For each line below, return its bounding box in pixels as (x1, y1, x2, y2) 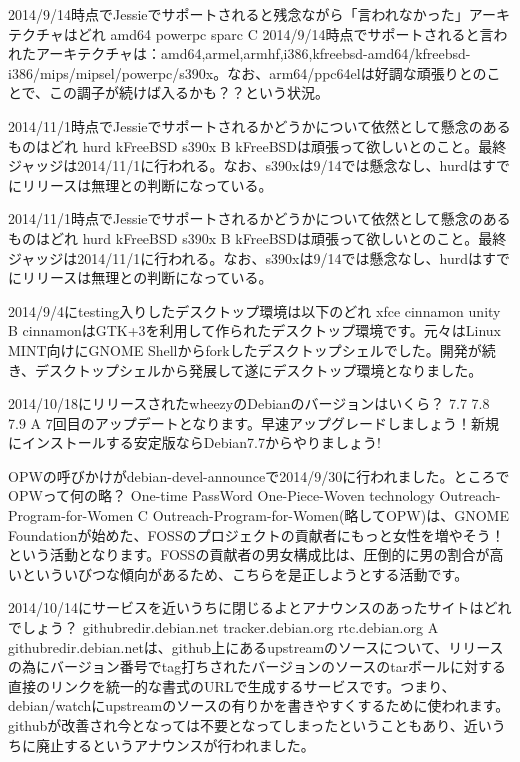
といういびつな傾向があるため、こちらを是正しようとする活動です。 (21, 563, 469, 584)
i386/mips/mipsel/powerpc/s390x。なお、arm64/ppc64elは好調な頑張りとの (8, 62, 487, 83)
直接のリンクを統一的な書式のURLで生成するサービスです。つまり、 (8, 675, 456, 696)
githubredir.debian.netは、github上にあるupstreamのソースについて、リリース (8, 636, 504, 657)
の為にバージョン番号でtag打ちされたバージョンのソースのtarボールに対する (8, 656, 507, 677)
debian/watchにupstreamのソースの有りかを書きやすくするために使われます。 (8, 695, 510, 716)
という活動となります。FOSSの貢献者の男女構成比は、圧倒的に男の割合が (8, 544, 490, 565)
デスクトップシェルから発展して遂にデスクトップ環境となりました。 (35, 359, 483, 380)
